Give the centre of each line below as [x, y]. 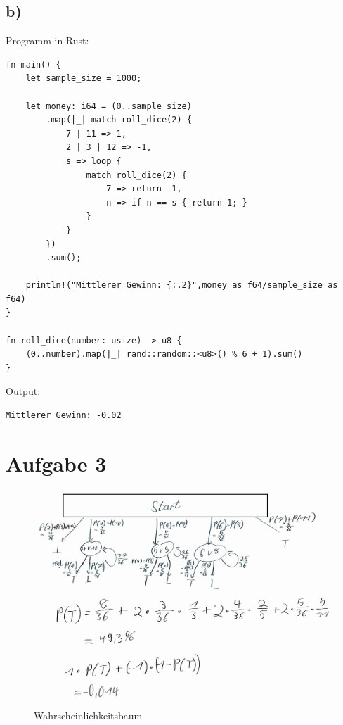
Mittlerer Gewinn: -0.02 [64, 416]
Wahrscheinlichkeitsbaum [88, 715]
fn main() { [33, 64]
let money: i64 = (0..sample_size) [109, 106]
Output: [23, 391]
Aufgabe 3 [56, 463]
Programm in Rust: [47, 40]
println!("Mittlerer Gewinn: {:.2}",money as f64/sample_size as [182, 285]
